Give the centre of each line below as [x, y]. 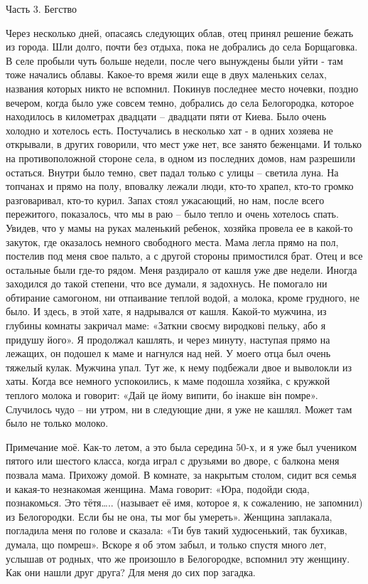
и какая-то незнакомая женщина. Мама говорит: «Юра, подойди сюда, [158, 488]
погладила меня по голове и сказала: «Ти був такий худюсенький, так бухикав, [177, 530]
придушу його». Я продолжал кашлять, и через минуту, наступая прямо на [168, 339]
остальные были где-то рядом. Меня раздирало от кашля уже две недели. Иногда [182, 269]
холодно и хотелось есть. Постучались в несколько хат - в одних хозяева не [169, 130]
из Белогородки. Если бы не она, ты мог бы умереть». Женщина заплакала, [169, 516]
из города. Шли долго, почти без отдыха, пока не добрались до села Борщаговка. [182, 47]
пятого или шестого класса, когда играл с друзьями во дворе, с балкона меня [173, 461]
